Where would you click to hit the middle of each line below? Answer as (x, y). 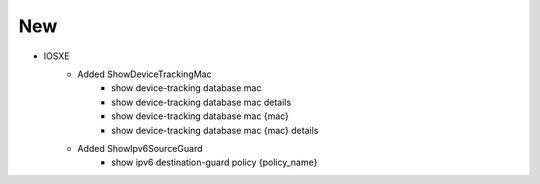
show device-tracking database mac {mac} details (215, 130)
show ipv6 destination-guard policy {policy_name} (214, 162)
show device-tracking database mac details (201, 102)
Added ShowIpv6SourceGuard (140, 148)
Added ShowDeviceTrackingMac (144, 74)
